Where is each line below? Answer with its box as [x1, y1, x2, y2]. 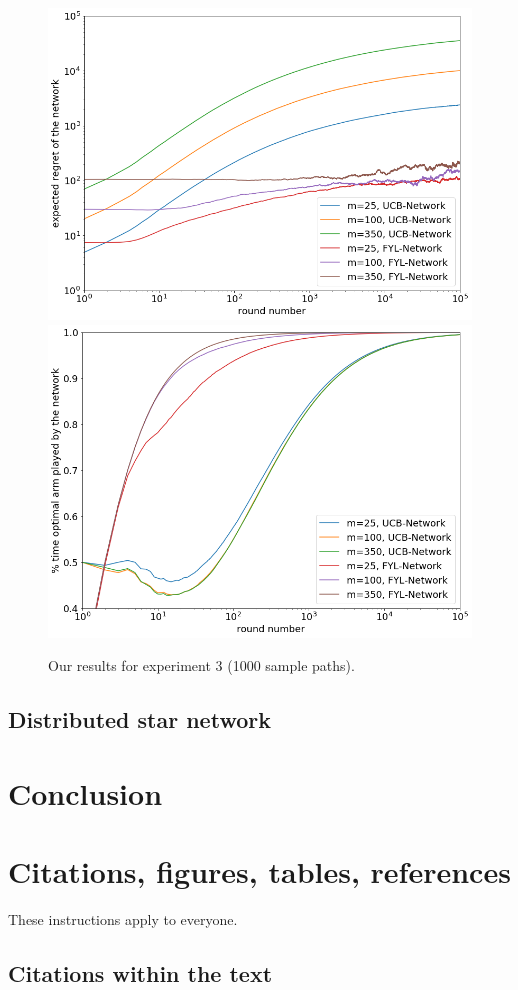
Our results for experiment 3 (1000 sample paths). [48, 655, 355, 676]
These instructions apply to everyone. [8, 908, 238, 929]
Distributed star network [8, 704, 271, 735]
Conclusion [8, 772, 163, 813]
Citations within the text [8, 957, 273, 988]
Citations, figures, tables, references [8, 851, 511, 892]
